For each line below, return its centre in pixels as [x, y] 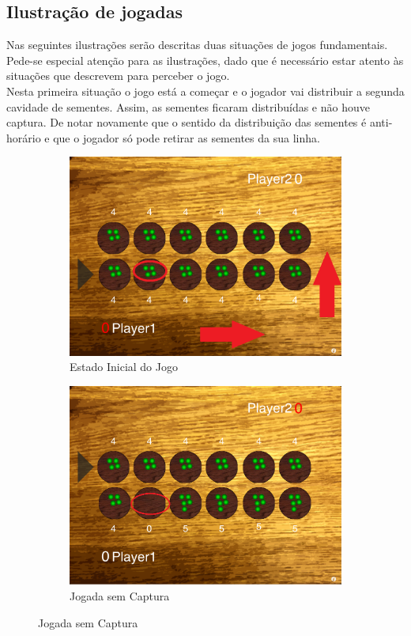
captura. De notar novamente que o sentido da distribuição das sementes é [187, 122]
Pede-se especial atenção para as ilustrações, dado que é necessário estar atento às [205, 60]
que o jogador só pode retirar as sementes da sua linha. [187, 137]
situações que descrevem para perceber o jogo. [118, 76]
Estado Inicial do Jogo [124, 367]
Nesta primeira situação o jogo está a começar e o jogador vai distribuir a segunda [205, 91]
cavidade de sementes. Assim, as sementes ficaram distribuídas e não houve [188, 106]
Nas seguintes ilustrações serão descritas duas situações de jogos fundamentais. [197, 45]
